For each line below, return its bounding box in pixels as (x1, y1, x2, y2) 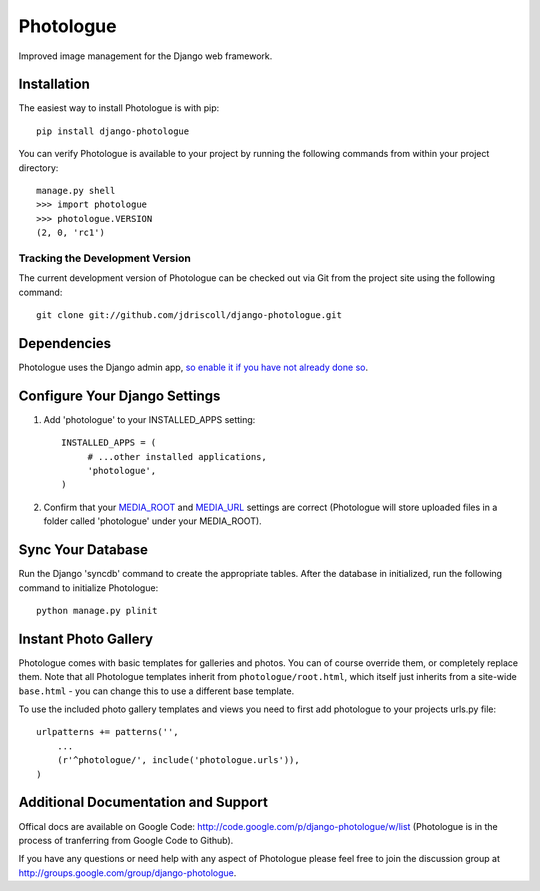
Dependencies (18, 335, 112, 352)
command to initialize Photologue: (18, 581, 159, 594)
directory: (18, 161, 59, 174)
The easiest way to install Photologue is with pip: (18, 102, 220, 114)
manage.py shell (36, 185, 116, 197)
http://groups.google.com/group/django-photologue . (18, 866, 237, 879)
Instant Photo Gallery (18, 630, 154, 647)
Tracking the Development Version (18, 251, 192, 265)
